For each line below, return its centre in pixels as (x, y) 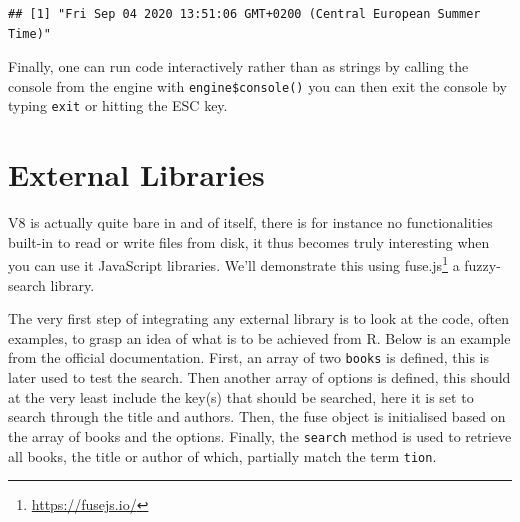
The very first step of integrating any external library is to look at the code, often (258, 318)
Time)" (29, 33)
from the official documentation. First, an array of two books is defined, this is (248, 357)
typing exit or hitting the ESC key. (118, 105)
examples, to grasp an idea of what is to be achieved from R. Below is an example (259, 337)
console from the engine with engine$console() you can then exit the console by (257, 85)
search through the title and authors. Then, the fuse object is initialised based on (257, 416)
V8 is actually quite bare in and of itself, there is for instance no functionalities (250, 222)
